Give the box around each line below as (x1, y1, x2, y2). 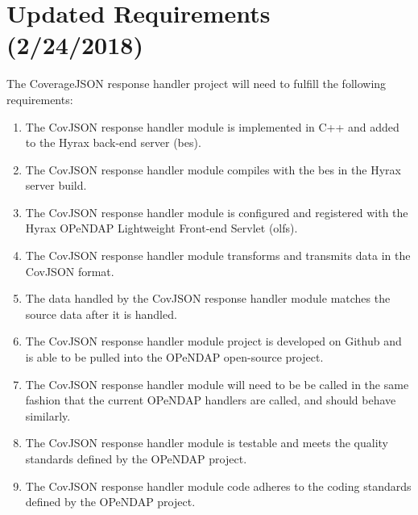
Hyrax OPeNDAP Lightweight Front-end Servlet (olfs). (25, 220, 298, 237)
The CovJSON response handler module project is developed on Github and (25, 333, 402, 350)
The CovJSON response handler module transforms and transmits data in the (25, 247, 411, 264)
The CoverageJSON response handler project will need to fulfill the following (6, 75, 387, 92)
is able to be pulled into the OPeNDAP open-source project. (25, 349, 324, 366)
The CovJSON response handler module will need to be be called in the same (25, 375, 409, 392)
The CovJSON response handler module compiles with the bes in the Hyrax (25, 161, 401, 178)
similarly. (25, 407, 71, 424)
